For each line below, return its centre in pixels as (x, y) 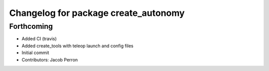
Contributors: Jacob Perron (50, 60)
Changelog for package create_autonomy (97, 13)
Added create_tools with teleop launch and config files (78, 46)
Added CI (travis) (39, 39)
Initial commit (35, 53)
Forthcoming (31, 26)
